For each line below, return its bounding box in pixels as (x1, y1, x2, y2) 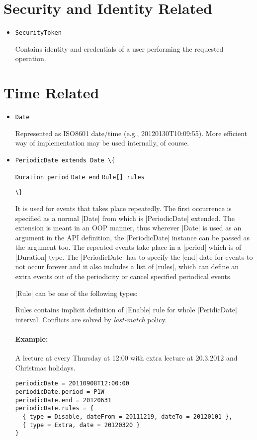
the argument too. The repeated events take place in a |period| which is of (15, 242, 242, 252)
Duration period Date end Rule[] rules (15, 173, 145, 181)
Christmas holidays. (15, 362, 76, 372)
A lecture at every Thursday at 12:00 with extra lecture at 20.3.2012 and (15, 353, 238, 363)
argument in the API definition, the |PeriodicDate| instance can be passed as (15, 232, 250, 242)
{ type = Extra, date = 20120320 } (22, 421, 140, 429)
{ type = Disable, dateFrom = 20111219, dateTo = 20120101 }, (22, 413, 233, 421)
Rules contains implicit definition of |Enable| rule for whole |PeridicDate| (15, 304, 237, 315)
